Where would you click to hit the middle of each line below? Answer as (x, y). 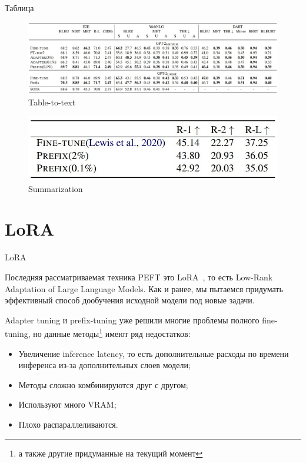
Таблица (19, 8)
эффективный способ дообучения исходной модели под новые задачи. (130, 300)
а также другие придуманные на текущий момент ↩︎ (111, 453)
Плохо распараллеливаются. (68, 424)
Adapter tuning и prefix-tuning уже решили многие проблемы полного (132, 320)
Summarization (56, 188)
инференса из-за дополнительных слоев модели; (104, 365)
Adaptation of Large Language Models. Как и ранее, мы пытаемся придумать (144, 288)
